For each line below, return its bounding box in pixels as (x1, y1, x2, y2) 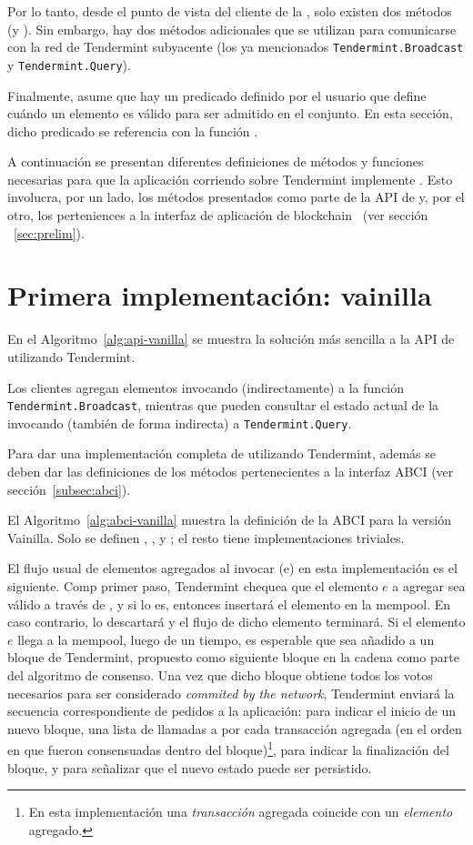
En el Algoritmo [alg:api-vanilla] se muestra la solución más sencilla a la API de (7, 329, 455, 348)
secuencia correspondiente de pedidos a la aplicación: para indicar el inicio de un (7, 701, 457, 720)
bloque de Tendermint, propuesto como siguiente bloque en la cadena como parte (7, 648, 459, 667)
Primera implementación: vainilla (7, 277, 432, 314)
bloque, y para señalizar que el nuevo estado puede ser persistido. (7, 758, 372, 777)
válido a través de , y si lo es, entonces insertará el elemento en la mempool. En (7, 594, 451, 613)
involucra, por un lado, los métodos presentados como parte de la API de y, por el (7, 187, 465, 206)
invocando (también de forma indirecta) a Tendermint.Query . (7, 413, 352, 432)
